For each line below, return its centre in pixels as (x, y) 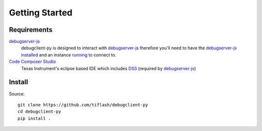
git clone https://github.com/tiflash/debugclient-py (83, 105)
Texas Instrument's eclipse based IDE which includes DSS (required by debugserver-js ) (108, 68)
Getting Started (41, 13)
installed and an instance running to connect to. (69, 55)
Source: (17, 94)
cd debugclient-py (40, 112)
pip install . (34, 118)
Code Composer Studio (33, 62)
